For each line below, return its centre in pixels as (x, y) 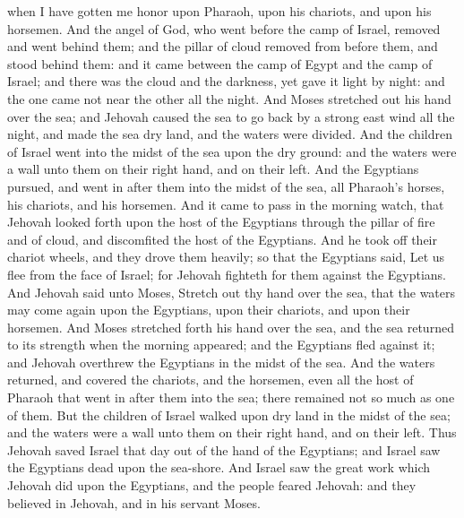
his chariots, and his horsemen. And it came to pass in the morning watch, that (226, 204)
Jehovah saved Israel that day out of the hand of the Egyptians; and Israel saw (224, 449)
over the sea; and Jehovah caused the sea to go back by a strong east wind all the (231, 116)
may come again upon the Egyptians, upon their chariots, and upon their (209, 310)
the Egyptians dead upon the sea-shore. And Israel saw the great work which (219, 467)
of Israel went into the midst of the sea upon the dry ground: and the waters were (232, 151)
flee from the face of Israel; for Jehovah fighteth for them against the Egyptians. (227, 274)
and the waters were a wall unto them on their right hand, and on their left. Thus (232, 432)
